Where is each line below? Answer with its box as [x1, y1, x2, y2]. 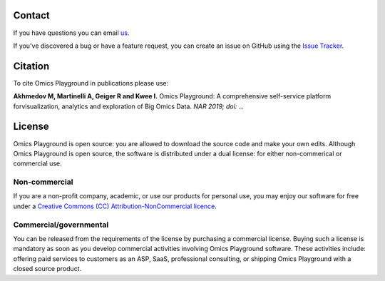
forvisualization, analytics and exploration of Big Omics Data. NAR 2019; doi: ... [13, 102, 245, 111]
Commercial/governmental [13, 220, 109, 230]
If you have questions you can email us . [13, 29, 130, 37]
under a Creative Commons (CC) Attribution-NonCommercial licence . [13, 202, 217, 210]
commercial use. [13, 159, 62, 168]
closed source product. [13, 265, 82, 273]
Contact [13, 9, 50, 21]
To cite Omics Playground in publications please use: [13, 78, 169, 87]
